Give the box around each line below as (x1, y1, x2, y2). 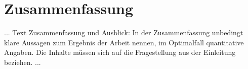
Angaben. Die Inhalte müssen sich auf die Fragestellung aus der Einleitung (4, 47, 236, 57)
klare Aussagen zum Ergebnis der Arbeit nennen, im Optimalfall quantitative (4, 37, 244, 47)
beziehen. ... (4, 56, 41, 67)
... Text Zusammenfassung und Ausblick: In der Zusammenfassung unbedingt (4, 27, 243, 38)
